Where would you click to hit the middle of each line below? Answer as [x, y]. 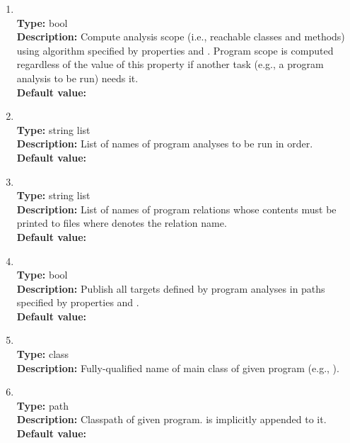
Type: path [42, 405]
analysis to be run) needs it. [77, 78]
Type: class [43, 354]
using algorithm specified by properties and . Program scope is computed [175, 50]
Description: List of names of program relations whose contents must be [176, 209]
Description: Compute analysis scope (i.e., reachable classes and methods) [181, 37]
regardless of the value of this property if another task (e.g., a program [170, 64]
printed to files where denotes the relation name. [122, 223]
